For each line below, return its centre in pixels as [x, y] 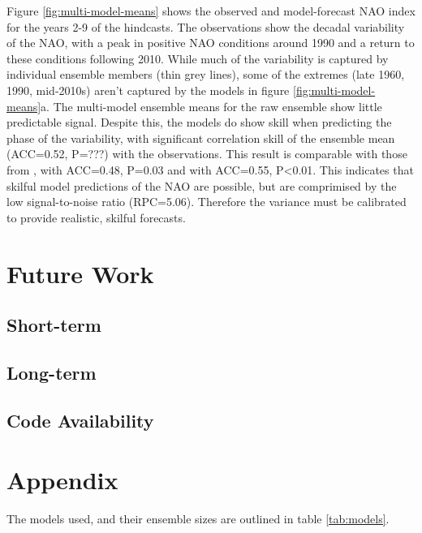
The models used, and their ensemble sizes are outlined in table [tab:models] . [198, 519]
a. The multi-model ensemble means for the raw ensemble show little [211, 106]
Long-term [52, 372]
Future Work [80, 273]
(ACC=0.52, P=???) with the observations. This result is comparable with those [207, 154]
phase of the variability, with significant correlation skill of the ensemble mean [201, 138]
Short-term [54, 325]
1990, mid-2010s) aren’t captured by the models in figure [148, 90]
